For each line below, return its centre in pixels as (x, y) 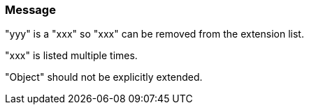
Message (30, 10)
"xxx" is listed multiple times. (71, 56)
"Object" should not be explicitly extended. (104, 77)
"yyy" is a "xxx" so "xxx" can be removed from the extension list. (154, 34)
